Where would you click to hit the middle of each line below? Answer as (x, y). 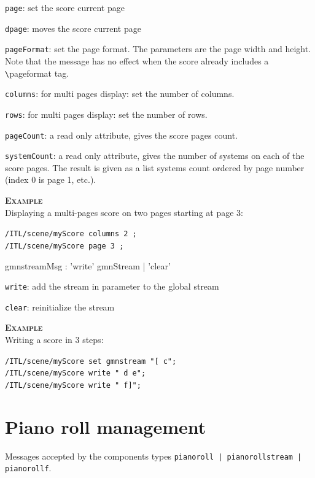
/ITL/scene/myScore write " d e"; (76, 373)
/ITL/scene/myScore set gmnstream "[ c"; (91, 361)
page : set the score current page (65, 7)
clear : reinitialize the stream (60, 306)
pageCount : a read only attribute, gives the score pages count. (121, 135)
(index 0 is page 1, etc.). (51, 179)
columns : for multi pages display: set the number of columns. (120, 94)
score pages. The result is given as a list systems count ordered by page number (155, 167)
